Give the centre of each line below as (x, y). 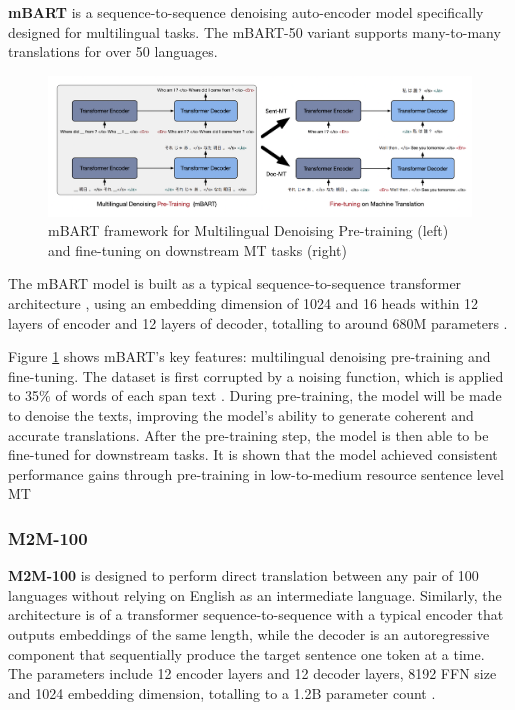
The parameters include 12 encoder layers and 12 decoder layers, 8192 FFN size (252, 673)
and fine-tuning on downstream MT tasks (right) (197, 249)
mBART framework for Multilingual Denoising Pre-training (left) (248, 230)
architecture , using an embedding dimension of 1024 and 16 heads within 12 (243, 303)
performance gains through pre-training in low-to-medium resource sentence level (256, 473)
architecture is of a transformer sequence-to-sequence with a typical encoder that (256, 614)
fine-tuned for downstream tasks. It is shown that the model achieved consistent (253, 454)
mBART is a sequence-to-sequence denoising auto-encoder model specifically (246, 12)
